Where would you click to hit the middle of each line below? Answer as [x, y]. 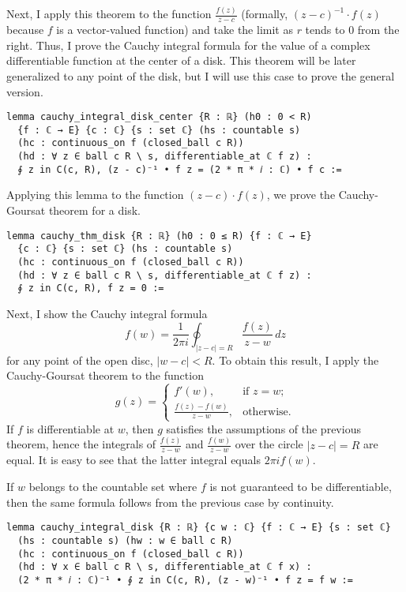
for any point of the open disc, [80, 360]
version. [25, 91]
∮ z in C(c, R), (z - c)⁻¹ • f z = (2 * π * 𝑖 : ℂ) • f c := [180, 169]
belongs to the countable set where [113, 487]
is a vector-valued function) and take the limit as [175, 30]
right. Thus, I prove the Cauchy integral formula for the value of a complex [188, 45]
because [25, 30]
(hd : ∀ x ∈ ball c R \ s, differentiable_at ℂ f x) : [165, 567]
